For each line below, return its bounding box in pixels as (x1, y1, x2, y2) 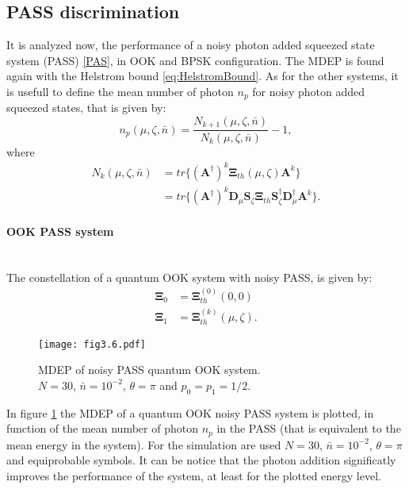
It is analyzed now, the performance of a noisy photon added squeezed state (6, 37, 375, 53)
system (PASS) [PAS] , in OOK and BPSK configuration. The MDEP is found (6, 52, 384, 68)
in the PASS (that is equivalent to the (216, 420, 401, 437)
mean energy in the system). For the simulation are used (6, 436, 281, 452)
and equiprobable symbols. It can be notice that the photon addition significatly (6, 452, 396, 468)
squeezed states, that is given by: (6, 99, 166, 116)
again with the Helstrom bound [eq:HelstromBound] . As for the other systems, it (6, 67, 399, 84)
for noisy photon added (252, 83, 365, 99)
